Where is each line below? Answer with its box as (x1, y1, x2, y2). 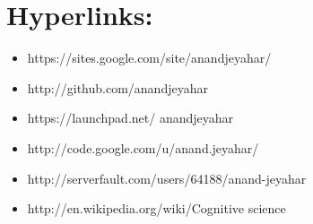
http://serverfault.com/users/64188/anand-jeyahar (27, 168, 307, 187)
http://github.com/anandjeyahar (27, 78, 208, 97)
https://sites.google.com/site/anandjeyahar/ (27, 48, 272, 67)
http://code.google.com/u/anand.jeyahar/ (27, 138, 259, 157)
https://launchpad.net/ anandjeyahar (27, 108, 234, 127)
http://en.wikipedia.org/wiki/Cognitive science (27, 199, 286, 218)
